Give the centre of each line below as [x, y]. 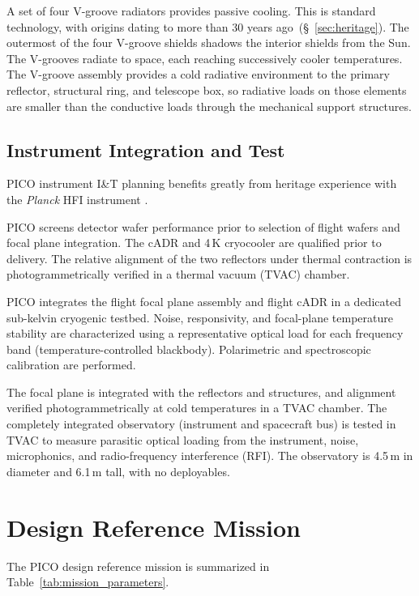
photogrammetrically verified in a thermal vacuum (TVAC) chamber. [178, 274]
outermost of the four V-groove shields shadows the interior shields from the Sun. [209, 43]
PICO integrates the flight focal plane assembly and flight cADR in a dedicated [204, 301]
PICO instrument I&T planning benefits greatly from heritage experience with [202, 183]
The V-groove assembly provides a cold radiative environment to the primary [198, 74]
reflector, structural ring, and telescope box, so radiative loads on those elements [207, 89]
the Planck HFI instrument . [77, 199]
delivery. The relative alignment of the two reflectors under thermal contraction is [209, 258]
